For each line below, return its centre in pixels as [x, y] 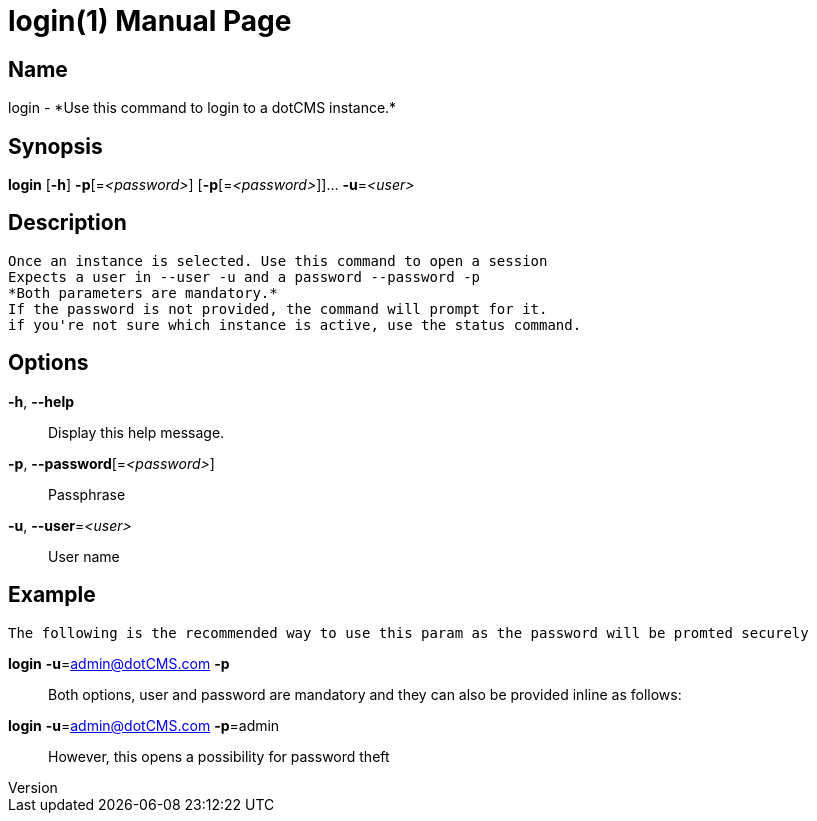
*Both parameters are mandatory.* [143, 292]
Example [52, 595]
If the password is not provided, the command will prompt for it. [278, 308]
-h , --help [41, 401]
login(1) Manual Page [150, 21]
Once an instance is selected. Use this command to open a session [278, 260]
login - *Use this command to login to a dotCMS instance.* [202, 108]
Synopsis [55, 146]
